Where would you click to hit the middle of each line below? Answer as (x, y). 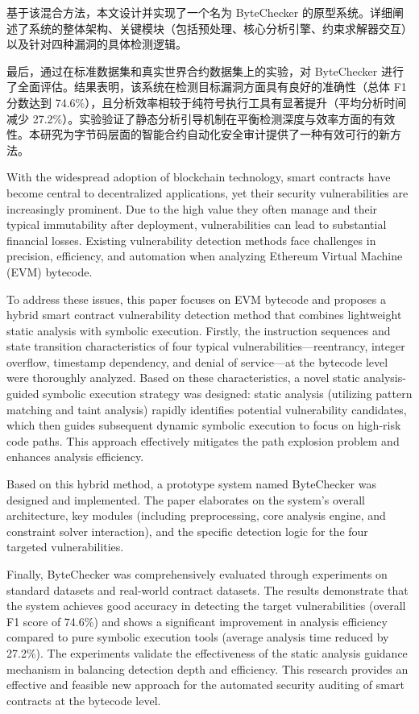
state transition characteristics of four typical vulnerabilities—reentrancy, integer (206, 346)
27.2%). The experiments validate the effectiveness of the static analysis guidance (207, 652)
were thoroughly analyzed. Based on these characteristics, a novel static (183, 378)
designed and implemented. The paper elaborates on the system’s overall (186, 499)
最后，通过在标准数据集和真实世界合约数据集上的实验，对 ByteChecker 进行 (205, 71)
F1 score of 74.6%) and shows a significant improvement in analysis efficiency (197, 621)
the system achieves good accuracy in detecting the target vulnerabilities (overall (206, 606)
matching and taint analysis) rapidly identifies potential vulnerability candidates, (207, 409)
